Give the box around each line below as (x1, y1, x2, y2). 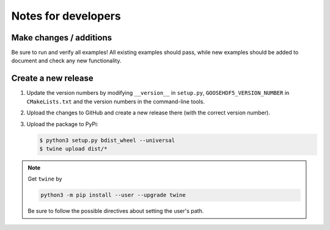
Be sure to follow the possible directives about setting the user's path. (28, 207, 204, 215)
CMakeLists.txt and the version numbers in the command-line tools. (26, 98, 205, 105)
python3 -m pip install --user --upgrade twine (40, 191, 186, 199)
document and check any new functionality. (11, 57, 122, 64)
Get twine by (28, 175, 62, 183)
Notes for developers (11, 9, 122, 23)
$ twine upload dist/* (39, 145, 108, 152)
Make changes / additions (11, 32, 112, 43)
